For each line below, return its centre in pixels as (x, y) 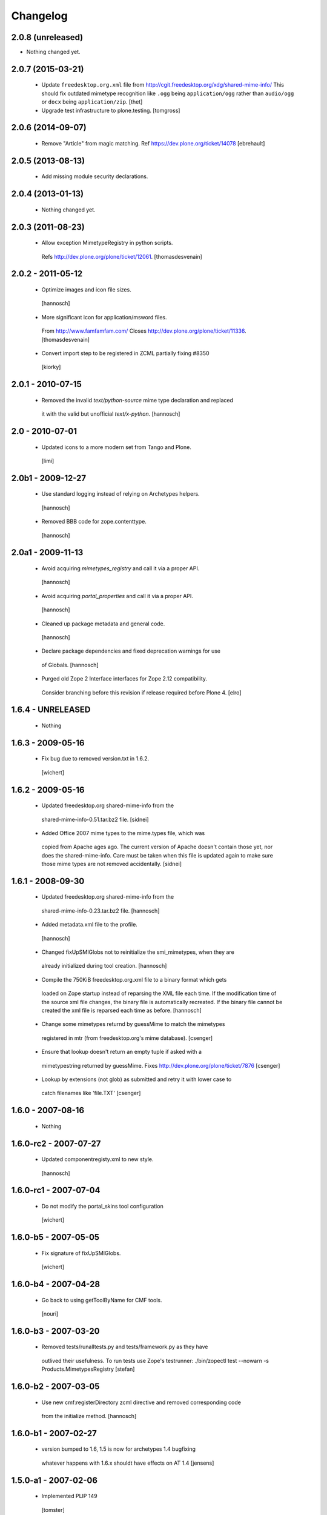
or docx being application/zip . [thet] (92, 102)
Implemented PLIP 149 (69, 1496)
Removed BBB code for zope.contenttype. (94, 522)
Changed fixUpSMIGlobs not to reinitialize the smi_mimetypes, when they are (138, 952)
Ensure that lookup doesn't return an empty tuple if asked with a (122, 1052)
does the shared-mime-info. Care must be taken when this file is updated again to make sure (157, 855)
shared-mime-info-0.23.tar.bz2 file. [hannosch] (101, 911)
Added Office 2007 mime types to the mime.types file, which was (123, 833)
